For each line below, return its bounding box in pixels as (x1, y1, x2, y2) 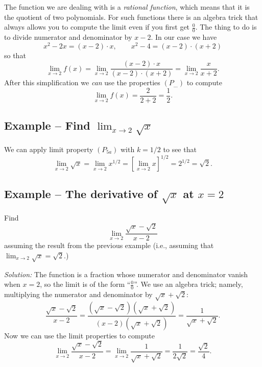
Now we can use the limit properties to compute (4, 330, 155, 340)
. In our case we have (151, 32, 217, 42)
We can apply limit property (4, 143, 93, 154)
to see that (163, 143, 197, 154)
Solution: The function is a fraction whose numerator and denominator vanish (4, 268, 248, 279)
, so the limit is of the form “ (40, 279, 131, 289)
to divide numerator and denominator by (4, 32, 132, 42)
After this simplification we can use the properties (4, 77, 160, 88)
